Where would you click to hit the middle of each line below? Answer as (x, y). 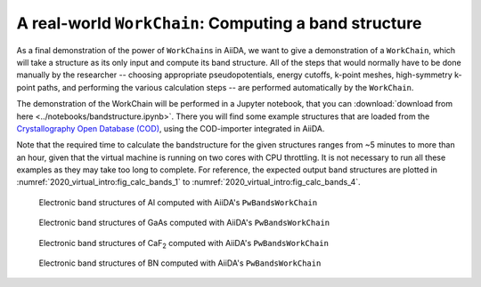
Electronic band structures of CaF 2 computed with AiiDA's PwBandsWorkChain (184, 244)
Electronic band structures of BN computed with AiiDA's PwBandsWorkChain (180, 263)
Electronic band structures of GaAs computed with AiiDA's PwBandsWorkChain (184, 223)
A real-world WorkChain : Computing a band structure (219, 23)
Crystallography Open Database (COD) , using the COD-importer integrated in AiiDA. (171, 128)
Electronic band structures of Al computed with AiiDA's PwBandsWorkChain (178, 202)
